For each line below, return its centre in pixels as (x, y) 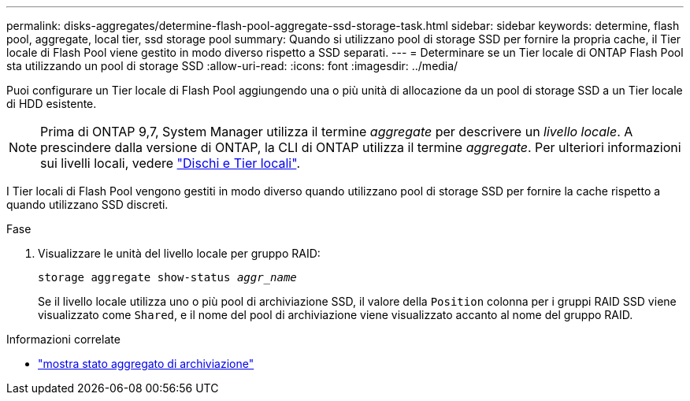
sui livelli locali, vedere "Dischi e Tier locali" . (170, 163)
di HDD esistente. (52, 104)
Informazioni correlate (63, 339)
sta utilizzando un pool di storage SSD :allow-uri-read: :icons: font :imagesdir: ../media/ (232, 66)
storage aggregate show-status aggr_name (167, 277)
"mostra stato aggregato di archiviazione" (146, 364)
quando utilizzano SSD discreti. (87, 204)
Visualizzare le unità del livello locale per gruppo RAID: (179, 253)
